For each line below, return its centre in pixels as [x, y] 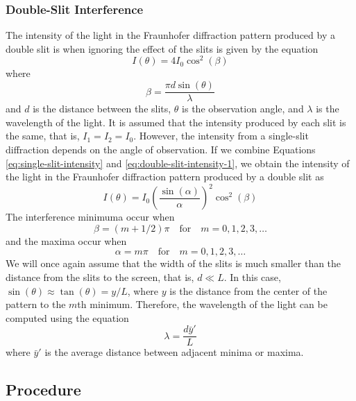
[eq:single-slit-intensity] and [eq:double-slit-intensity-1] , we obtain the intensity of [178, 163]
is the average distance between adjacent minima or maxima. [174, 352]
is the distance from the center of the [248, 290]
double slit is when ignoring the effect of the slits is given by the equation [162, 48]
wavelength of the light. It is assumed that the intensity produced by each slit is [176, 122]
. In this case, [252, 276]
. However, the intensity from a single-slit [221, 136]
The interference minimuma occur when [90, 217]
